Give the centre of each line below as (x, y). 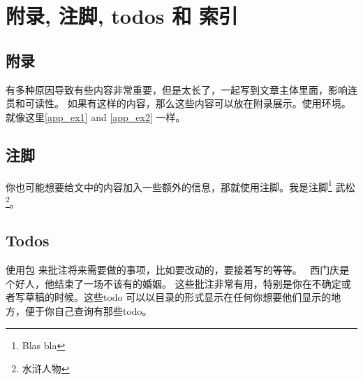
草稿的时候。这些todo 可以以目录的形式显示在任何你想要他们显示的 (178, 297)
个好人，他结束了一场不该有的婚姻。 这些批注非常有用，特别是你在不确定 (173, 283)
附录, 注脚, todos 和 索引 (122, 16)
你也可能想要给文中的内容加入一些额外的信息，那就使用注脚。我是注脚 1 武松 (180, 185)
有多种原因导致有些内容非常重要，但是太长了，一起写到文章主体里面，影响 (177, 89)
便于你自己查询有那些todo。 (88, 311)
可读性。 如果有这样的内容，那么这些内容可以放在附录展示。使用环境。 (188, 103)
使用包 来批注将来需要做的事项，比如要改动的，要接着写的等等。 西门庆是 (178, 270)
